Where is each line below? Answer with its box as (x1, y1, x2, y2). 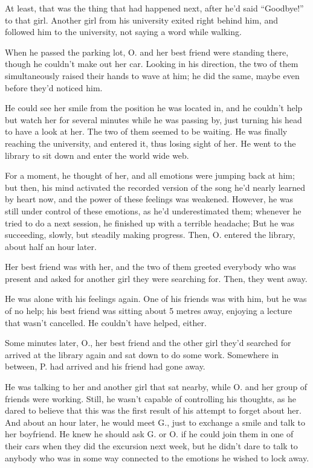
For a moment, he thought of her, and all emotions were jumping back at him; (5, 169, 295, 182)
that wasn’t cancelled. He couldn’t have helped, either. (5, 316, 207, 329)
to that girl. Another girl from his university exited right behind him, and (5, 13, 278, 26)
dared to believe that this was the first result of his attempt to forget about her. (5, 404, 302, 417)
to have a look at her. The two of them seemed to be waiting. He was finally (5, 125, 288, 138)
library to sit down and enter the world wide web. (5, 149, 189, 161)
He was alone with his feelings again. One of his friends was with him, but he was (5, 292, 307, 305)
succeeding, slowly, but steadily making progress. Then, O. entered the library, (5, 228, 295, 241)
